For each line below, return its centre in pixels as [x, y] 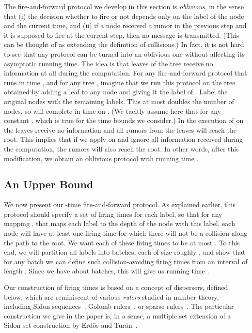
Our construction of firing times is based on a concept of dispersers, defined [116, 287]
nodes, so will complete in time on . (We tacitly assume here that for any [112, 111]
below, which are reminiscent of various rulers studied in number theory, [111, 296]
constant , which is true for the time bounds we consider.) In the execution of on [124, 120]
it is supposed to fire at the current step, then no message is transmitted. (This [122, 35]
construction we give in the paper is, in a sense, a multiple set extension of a [118, 315]
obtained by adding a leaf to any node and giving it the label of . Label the [116, 92]
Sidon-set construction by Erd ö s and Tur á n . [71, 325]
